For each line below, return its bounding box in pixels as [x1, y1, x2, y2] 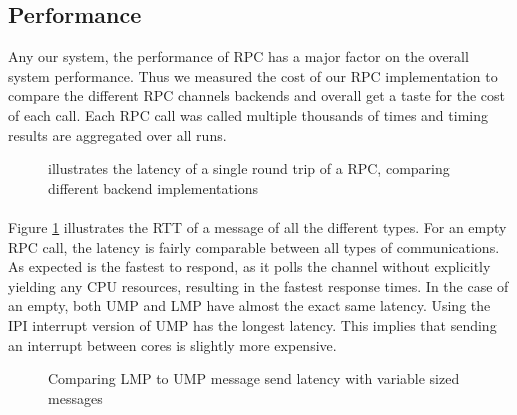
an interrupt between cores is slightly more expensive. [8, 334, 337, 355]
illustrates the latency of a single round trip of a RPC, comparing [48, 158, 450, 179]
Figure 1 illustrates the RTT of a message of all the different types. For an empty [8, 216, 507, 237]
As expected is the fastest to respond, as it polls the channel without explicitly [8, 256, 491, 277]
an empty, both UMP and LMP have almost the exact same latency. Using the [8, 295, 491, 316]
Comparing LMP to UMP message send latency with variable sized [48, 368, 460, 389]
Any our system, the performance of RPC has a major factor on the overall [8, 46, 469, 67]
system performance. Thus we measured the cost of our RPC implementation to [8, 65, 498, 86]
